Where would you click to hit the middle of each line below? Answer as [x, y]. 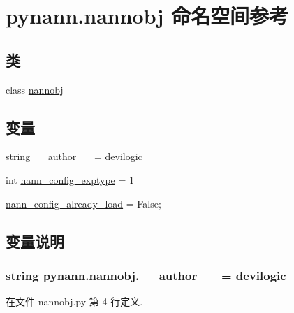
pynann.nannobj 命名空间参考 [147, 16]
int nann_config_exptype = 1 [70, 179]
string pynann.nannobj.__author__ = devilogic [146, 275]
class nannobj [35, 89]
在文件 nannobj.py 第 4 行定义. [74, 301]
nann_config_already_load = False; [83, 203]
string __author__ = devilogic [74, 156]
